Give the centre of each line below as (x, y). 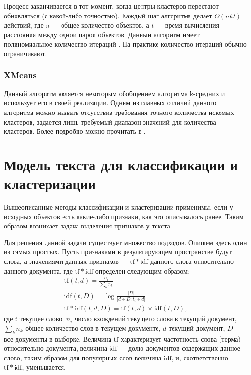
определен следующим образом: (142, 270)
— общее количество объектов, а (101, 25)
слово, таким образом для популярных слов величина (83, 357)
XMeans (20, 75)
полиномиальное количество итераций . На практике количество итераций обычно (125, 44)
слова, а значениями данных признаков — (66, 261)
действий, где (24, 25)
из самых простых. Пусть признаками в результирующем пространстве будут (118, 252)
